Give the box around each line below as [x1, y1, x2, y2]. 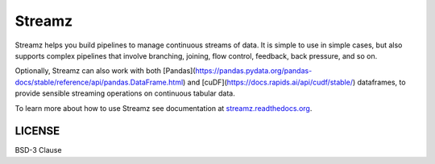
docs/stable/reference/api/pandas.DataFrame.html [14, 77, 184, 87]
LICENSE [14, 125, 60, 138]
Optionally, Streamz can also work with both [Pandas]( [14, 66, 197, 76]
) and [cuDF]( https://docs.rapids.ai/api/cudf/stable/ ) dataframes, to [182, 77, 406, 87]
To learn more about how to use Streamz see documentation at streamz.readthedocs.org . [14, 103, 313, 113]
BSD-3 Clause [14, 146, 62, 155]
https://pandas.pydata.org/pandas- [195, 66, 313, 76]
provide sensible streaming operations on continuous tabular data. [14, 88, 235, 98]
